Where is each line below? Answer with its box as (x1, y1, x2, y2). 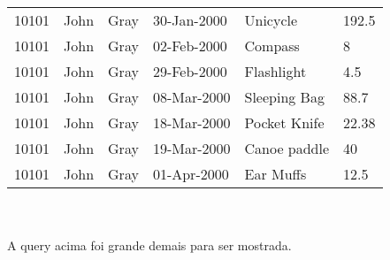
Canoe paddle (244, 138, 330, 158)
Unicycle (244, 10, 298, 30)
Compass (244, 35, 300, 56)
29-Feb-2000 (152, 61, 227, 81)
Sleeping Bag (244, 87, 325, 107)
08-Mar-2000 (152, 87, 231, 107)
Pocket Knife (244, 112, 325, 133)
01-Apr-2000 (152, 164, 229, 184)
